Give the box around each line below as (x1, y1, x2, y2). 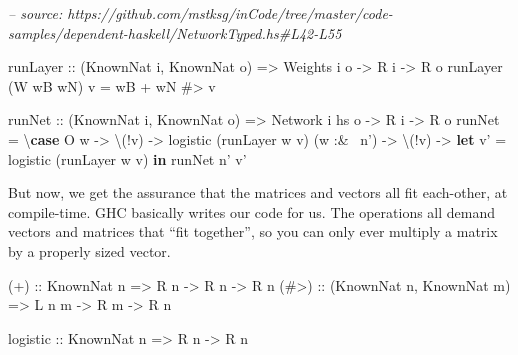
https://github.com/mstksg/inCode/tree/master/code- (67, 3, 393, 23)
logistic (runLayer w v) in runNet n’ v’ (8, 148, 247, 169)
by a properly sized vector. (8, 240, 171, 261)
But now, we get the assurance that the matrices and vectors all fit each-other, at (8, 182, 508, 203)
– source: (8, 3, 63, 23)
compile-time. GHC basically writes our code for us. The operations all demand (8, 201, 496, 222)
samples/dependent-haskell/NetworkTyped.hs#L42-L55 (8, 22, 342, 43)
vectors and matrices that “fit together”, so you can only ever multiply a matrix (8, 221, 498, 242)
